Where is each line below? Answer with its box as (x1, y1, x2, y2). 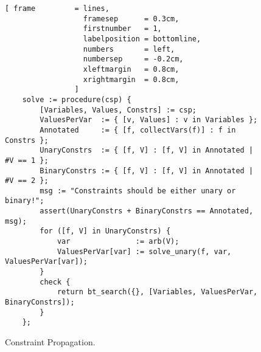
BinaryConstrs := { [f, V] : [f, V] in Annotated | (40, 166, 254, 175)
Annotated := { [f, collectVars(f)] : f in (40, 125, 236, 134)
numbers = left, (83, 44, 175, 53)
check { (40, 277, 71, 286)
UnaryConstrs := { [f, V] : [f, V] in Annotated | (40, 146, 254, 155)
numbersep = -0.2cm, (83, 55, 184, 64)
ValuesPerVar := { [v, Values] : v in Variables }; (40, 116, 258, 125)
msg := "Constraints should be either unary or (40, 186, 236, 195)
